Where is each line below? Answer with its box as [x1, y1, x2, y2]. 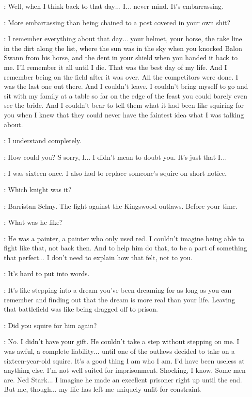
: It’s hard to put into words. [4, 268, 90, 279]
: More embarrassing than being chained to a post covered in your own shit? [4, 17, 231, 27]
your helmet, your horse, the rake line [130, 33, 242, 44]
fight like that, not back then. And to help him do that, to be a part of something [4, 243, 247, 253]
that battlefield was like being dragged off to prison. [4, 304, 158, 314]
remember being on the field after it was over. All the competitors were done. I [4, 71, 238, 82]
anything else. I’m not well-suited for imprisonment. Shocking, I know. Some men [4, 365, 246, 375]
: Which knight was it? [4, 184, 72, 194]
